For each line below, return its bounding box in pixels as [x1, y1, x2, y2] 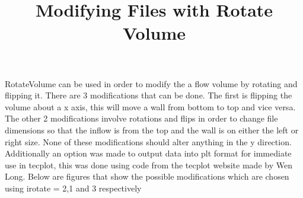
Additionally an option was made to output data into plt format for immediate [5, 147, 292, 159]
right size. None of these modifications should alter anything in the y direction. [5, 135, 292, 148]
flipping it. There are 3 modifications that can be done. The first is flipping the [5, 89, 292, 101]
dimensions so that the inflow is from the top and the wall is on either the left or [5, 123, 299, 136]
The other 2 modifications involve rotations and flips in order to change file [5, 112, 278, 124]
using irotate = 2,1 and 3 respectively [5, 181, 142, 194]
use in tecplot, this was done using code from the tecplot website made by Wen [5, 158, 292, 171]
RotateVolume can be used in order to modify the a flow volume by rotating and [5, 77, 298, 90]
